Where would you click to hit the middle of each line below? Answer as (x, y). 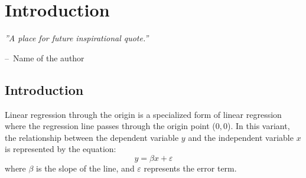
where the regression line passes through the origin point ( (110, 126)
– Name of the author (45, 57)
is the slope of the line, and (85, 168)
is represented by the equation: (61, 149)
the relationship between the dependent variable (92, 137)
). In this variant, (259, 126)
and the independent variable (241, 137)
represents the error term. (190, 168)
